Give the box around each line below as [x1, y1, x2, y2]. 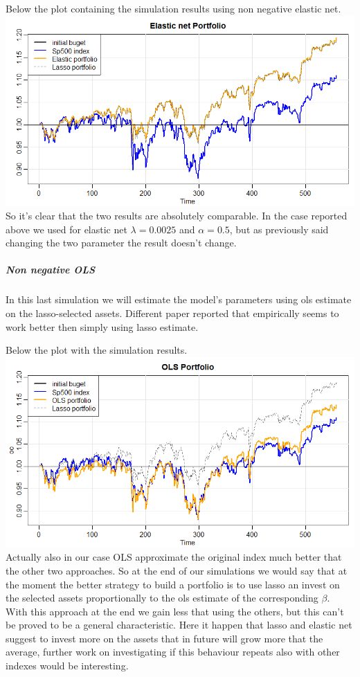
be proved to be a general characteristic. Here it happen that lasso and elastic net [6, 617, 352, 632]
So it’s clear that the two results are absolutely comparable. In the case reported [6, 208, 348, 223]
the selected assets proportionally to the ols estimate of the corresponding [6, 590, 318, 605]
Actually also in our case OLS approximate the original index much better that [6, 550, 342, 564]
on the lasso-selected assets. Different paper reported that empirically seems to [6, 306, 339, 321]
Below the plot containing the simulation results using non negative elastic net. [6, 1, 341, 15]
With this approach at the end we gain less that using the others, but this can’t [6, 604, 344, 618]
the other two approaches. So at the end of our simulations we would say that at [6, 563, 348, 577]
